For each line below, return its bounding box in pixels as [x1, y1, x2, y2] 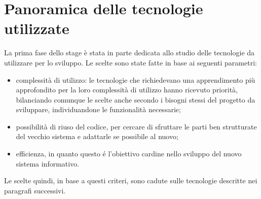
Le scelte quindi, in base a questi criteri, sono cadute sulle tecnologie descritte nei [4, 175, 257, 186]
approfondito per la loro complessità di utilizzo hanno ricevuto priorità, [16, 84, 238, 95]
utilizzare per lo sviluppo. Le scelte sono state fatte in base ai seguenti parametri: [4, 57, 257, 68]
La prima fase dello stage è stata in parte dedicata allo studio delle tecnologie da [4, 47, 255, 58]
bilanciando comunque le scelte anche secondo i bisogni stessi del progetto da [16, 94, 255, 105]
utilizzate [4, 18, 69, 39]
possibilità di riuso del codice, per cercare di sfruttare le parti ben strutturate [16, 121, 257, 131]
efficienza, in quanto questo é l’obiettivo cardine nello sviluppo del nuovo [16, 148, 242, 159]
